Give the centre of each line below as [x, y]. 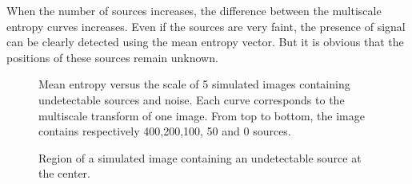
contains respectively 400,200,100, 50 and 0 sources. [165, 131]
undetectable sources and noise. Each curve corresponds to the [192, 99]
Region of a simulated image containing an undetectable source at [200, 157]
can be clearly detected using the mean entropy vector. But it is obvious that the [205, 42]
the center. [64, 173]
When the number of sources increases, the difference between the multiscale [194, 10]
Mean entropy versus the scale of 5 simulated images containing [194, 84]
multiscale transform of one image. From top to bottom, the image [202, 115]
